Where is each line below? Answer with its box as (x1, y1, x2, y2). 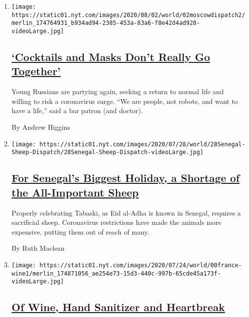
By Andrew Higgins (11, 122, 70, 132)
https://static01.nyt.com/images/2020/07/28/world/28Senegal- (39, 140, 246, 148)
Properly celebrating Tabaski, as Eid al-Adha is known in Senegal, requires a (11, 207, 241, 218)
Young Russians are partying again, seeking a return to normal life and (11, 86, 224, 97)
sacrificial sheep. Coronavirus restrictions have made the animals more (11, 217, 222, 227)
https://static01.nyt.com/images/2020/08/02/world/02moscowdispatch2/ (11, 11, 246, 19)
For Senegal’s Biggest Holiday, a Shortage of (11, 170, 240, 185)
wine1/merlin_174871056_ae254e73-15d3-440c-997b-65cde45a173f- (11, 270, 221, 277)
